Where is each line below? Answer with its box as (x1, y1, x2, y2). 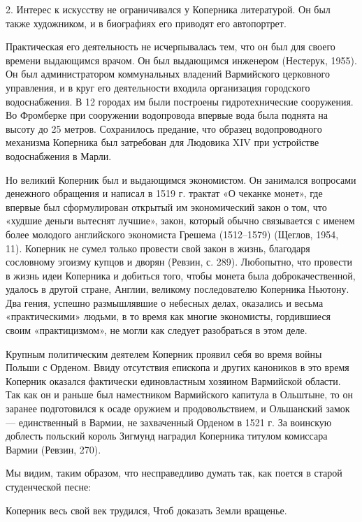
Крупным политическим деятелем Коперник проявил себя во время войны (6, 346, 322, 361)
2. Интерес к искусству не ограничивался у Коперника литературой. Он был (6, 2, 331, 16)
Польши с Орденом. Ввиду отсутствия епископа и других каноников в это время (6, 360, 349, 375)
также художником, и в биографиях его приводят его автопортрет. (6, 15, 287, 30)
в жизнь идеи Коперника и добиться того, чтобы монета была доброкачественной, (6, 268, 356, 282)
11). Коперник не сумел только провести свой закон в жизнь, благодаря (6, 240, 310, 255)
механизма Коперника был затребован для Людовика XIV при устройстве (6, 135, 319, 150)
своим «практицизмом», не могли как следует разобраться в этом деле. (6, 323, 307, 338)
